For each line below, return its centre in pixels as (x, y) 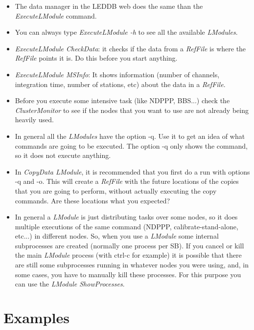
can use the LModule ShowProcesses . (70, 284)
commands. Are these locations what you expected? (92, 200)
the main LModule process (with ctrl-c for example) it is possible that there (128, 255)
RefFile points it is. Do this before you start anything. (96, 58)
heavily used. (34, 120)
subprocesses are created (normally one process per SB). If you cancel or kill (129, 245)
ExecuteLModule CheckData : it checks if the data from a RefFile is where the (130, 48)
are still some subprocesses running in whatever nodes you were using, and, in (132, 265)
